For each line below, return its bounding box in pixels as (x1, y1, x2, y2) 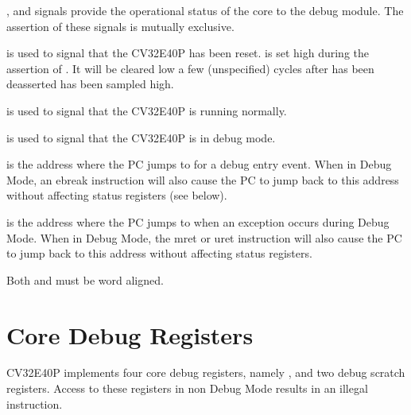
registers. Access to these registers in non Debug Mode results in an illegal (6, 380, 368, 397)
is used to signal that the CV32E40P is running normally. (6, 102, 287, 118)
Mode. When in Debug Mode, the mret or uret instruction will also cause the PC (6, 229, 402, 246)
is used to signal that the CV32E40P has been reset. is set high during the (6, 45, 369, 61)
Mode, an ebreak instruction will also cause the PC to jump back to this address (6, 171, 399, 188)
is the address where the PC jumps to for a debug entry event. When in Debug (6, 156, 392, 173)
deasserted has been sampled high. (6, 76, 174, 92)
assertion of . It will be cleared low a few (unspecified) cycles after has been (6, 60, 374, 76)
